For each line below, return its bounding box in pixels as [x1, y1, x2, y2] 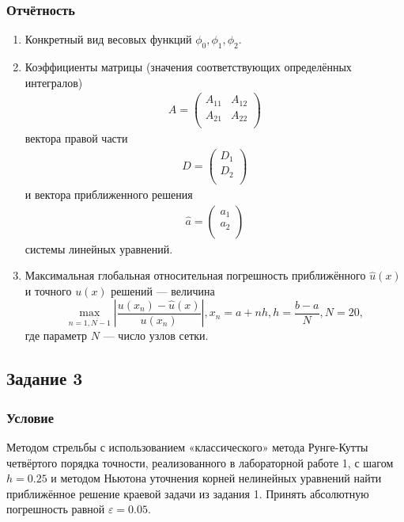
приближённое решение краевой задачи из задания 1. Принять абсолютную [6, 485, 369, 501]
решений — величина [111, 282, 215, 299]
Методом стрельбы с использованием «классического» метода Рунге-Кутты [6, 438, 368, 455]
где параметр [25, 327, 88, 344]
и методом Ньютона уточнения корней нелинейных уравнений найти [51, 470, 382, 486]
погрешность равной [6, 501, 105, 517]
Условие [6, 407, 54, 427]
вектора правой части [25, 130, 128, 147]
